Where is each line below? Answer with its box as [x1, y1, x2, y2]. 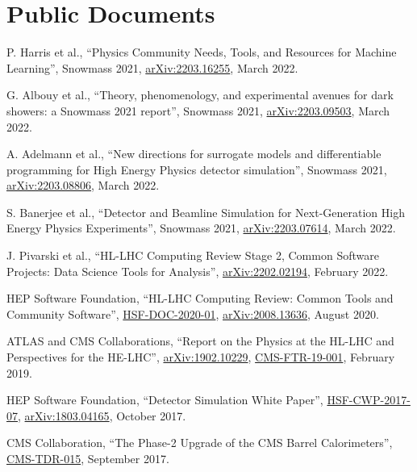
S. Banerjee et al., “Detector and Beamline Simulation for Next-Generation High [6, 203, 405, 220]
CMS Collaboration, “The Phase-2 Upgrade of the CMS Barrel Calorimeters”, [6, 434, 393, 451]
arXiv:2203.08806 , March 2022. [6, 177, 160, 194]
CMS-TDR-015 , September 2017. [6, 450, 169, 466]
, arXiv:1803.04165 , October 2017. [18, 407, 186, 424]
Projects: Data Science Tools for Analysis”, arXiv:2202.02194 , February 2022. [6, 262, 389, 279]
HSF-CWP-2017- [327, 391, 411, 408]
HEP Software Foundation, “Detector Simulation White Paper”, [6, 391, 323, 408]
